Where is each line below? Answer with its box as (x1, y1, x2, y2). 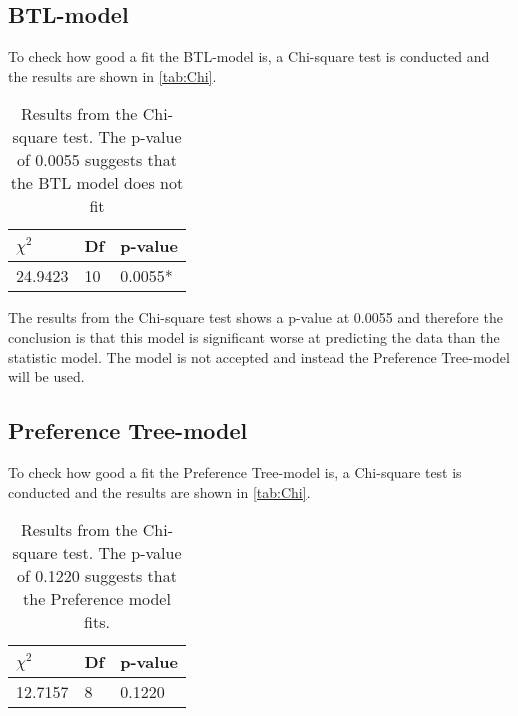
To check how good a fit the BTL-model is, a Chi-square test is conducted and (8, 46, 490, 67)
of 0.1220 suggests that (17, 564, 177, 588)
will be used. (8, 366, 85, 387)
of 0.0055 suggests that (17, 148, 177, 172)
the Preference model (23, 587, 171, 611)
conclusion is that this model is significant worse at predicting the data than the (8, 326, 500, 347)
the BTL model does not (10, 171, 184, 195)
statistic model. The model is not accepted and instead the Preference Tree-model (8, 346, 510, 367)
